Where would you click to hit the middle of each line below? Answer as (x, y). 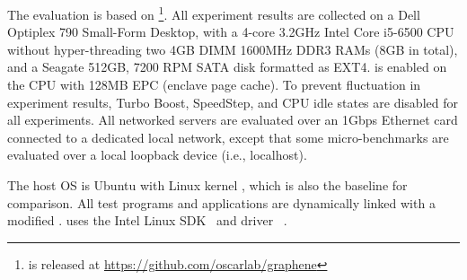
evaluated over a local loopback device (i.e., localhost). (157, 155)
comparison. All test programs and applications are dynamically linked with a (221, 202)
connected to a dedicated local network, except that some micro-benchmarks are (228, 137)
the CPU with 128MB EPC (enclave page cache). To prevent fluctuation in (214, 85)
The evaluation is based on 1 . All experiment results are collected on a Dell (214, 13)
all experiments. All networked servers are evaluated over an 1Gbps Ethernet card (233, 120)
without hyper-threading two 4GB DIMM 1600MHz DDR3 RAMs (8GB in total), (233, 49)
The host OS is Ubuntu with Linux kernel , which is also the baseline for (207, 185)
